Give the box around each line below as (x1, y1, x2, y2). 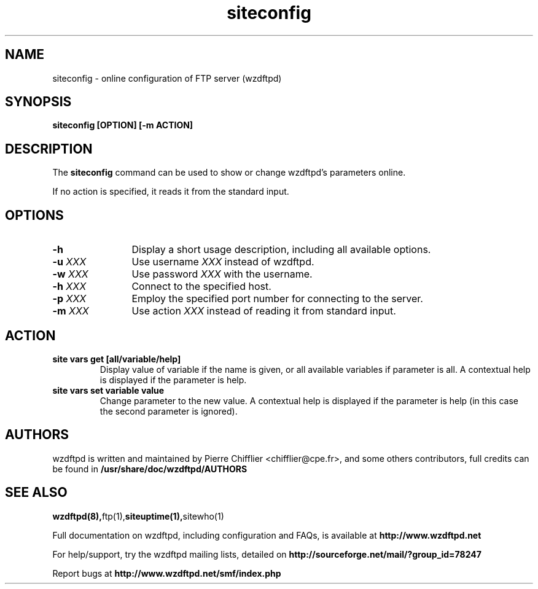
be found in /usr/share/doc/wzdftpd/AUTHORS (52, 463, 248, 474)
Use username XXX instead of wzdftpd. (131, 255, 314, 268)
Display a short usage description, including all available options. (131, 243, 431, 256)
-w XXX (52, 268, 88, 281)
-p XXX (52, 292, 87, 305)
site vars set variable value (52, 384, 165, 396)
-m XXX (52, 305, 89, 318)
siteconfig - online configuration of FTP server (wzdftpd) (52, 72, 282, 84)
